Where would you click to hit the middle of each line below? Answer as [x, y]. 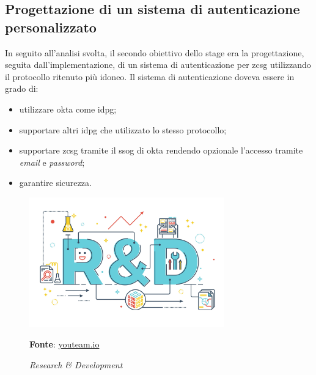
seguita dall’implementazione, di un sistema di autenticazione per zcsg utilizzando [158, 65]
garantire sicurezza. [55, 183]
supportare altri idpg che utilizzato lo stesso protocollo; [123, 129]
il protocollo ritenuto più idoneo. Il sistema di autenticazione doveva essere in [150, 76]
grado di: [22, 88]
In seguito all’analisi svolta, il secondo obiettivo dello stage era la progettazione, [155, 52]
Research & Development [76, 364]
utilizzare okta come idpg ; [68, 109]
